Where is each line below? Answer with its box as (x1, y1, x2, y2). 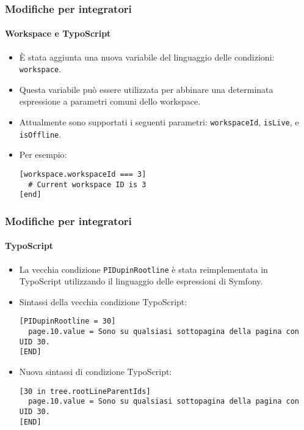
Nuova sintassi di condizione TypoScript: (19, 365, 172, 378)
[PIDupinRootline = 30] (19, 317, 116, 326)
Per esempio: (19, 148, 67, 161)
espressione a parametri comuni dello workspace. (19, 95, 201, 108)
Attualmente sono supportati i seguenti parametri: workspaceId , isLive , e (19, 116, 299, 128)
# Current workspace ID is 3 (28, 180, 147, 189)
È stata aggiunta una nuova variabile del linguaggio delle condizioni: (19, 50, 275, 63)
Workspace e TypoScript (5, 27, 111, 40)
